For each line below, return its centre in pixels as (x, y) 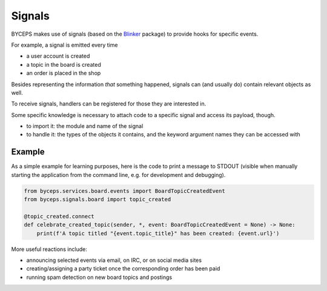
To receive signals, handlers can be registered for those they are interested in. (109, 104)
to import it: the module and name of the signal (85, 126)
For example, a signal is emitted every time (64, 45)
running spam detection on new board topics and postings (99, 277)
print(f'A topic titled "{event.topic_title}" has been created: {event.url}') (158, 233)
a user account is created (58, 56)
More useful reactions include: (49, 249)
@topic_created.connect (59, 216)
